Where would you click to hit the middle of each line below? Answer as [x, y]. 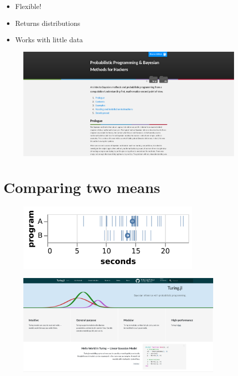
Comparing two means [82, 187]
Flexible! [28, 6]
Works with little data [49, 40]
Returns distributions [48, 23]
